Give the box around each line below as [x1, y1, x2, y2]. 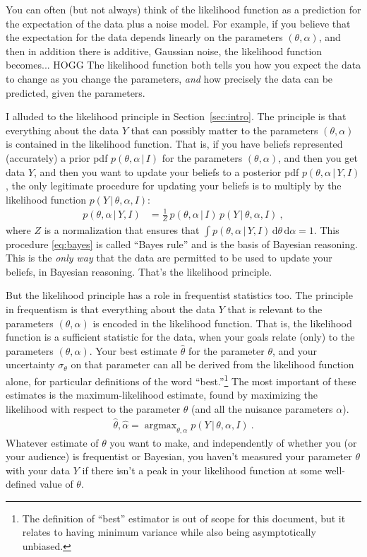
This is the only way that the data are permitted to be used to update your [6, 250, 332, 265]
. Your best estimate [89, 343, 177, 358]
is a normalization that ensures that [44, 222, 200, 237]
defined [6, 476, 37, 491]
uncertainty [6, 357, 55, 372]
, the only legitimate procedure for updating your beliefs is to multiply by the [6, 178, 342, 193]
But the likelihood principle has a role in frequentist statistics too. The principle [6, 288, 353, 303]
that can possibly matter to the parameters [131, 122, 318, 137]
